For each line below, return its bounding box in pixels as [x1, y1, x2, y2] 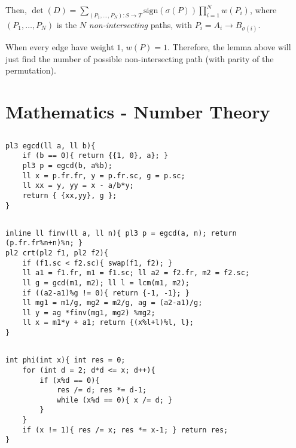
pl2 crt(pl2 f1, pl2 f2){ [5, 248, 108, 257]
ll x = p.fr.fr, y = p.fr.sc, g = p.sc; [22, 171, 185, 180]
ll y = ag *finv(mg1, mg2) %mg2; [22, 308, 155, 317]
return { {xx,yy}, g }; [22, 191, 117, 200]
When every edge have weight [5, 41, 114, 53]
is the [56, 18, 77, 31]
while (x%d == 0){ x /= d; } [56, 395, 173, 404]
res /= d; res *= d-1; [56, 386, 147, 395]
